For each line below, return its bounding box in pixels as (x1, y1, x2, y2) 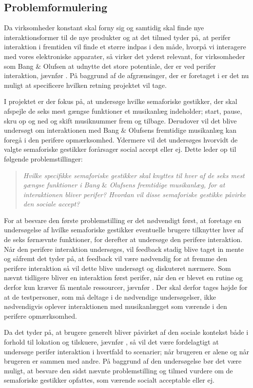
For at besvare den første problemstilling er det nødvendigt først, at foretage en (4, 215, 241, 225)
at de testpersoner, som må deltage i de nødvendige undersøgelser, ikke (4, 291, 216, 302)
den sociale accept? (23, 199, 80, 209)
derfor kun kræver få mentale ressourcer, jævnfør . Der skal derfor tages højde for (4, 282, 248, 292)
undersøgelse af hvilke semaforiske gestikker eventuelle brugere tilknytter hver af (4, 225, 244, 235)
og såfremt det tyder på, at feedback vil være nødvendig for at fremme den (4, 253, 227, 264)
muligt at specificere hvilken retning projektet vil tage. (4, 80, 167, 90)
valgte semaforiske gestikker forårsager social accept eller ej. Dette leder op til (4, 144, 236, 154)
